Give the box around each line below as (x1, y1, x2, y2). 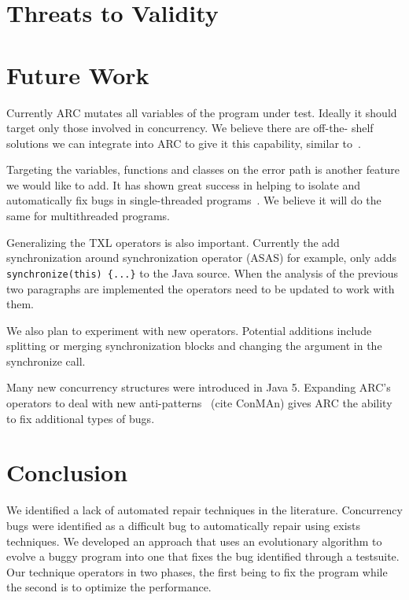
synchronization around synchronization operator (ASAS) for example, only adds (6, 249, 396, 266)
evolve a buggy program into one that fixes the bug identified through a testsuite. (6, 548, 400, 565)
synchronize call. (6, 352, 86, 369)
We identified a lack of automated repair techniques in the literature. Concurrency (6, 502, 403, 518)
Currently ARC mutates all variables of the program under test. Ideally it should (6, 104, 397, 120)
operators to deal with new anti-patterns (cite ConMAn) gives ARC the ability (6, 395, 392, 411)
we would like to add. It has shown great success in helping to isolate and (6, 176, 361, 193)
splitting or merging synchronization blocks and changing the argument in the (6, 337, 382, 354)
